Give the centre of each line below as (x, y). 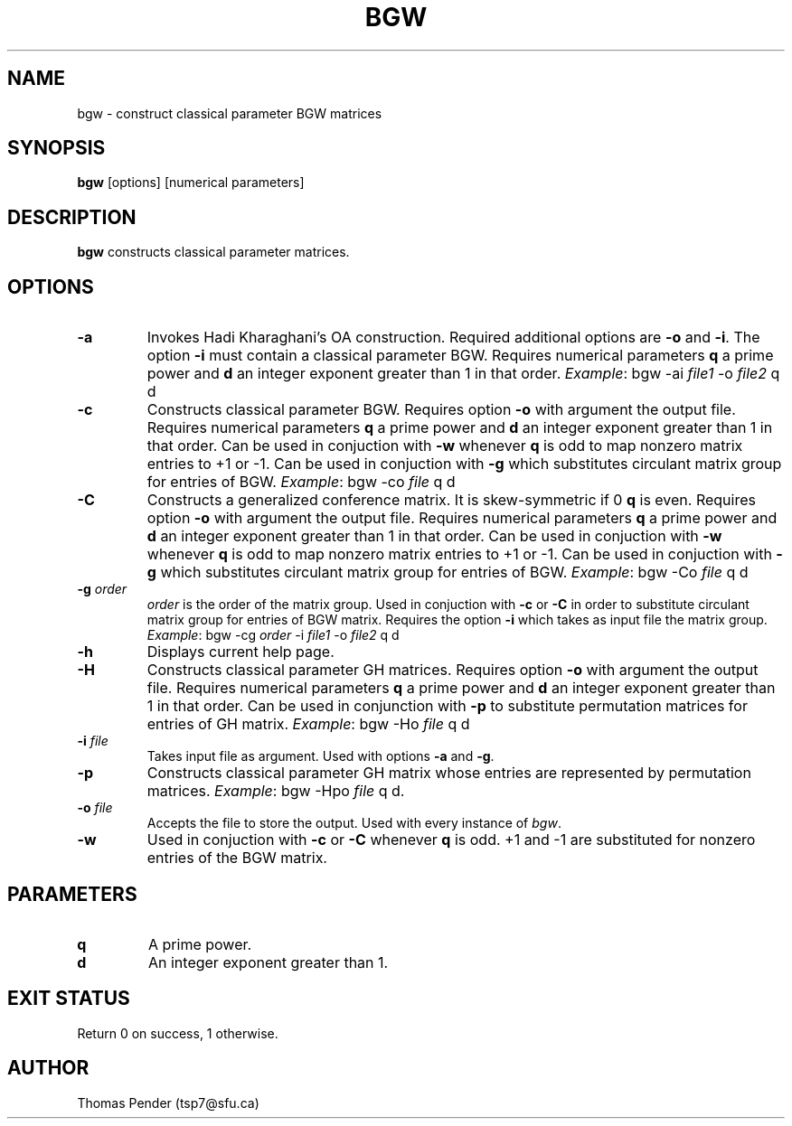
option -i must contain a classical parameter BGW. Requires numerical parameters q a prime (460, 356)
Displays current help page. (240, 652)
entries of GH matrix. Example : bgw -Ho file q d (308, 724)
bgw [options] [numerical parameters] (191, 183)
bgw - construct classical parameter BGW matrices (230, 113)
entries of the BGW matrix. (237, 858)
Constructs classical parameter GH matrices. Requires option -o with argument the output (453, 670)
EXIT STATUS (69, 999)
